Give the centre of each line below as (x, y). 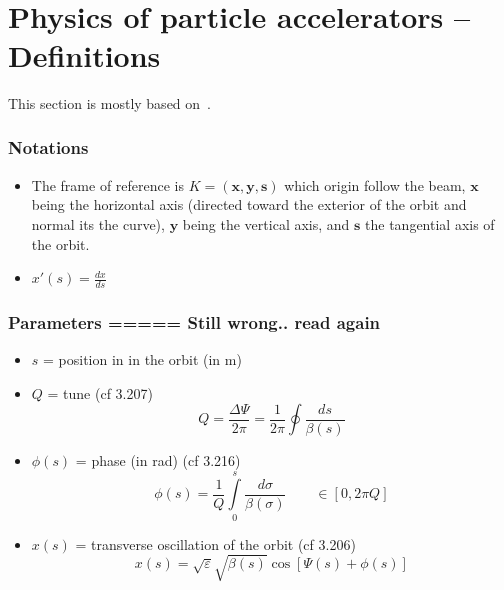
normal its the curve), (98, 223)
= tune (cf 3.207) (100, 392)
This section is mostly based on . (109, 102)
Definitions (84, 54)
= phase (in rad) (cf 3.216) (158, 459)
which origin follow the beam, (375, 184)
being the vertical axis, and (266, 223)
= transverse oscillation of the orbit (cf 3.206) (215, 543)
